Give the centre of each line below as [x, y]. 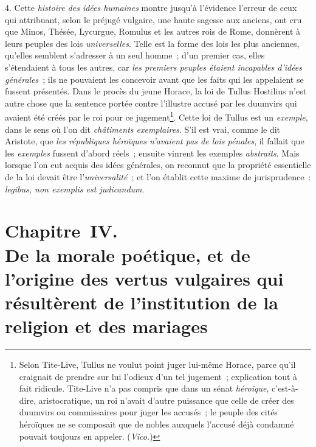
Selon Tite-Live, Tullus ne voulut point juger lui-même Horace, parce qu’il [157, 364]
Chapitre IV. [61, 231]
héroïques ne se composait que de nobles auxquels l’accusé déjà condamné [156, 424]
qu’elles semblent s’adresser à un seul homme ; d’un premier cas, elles [135, 55]
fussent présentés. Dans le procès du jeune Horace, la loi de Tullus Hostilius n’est [156, 91]
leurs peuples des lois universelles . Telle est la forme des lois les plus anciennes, [152, 43]
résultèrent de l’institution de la [142, 302]
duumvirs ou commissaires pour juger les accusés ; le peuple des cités [148, 412]
